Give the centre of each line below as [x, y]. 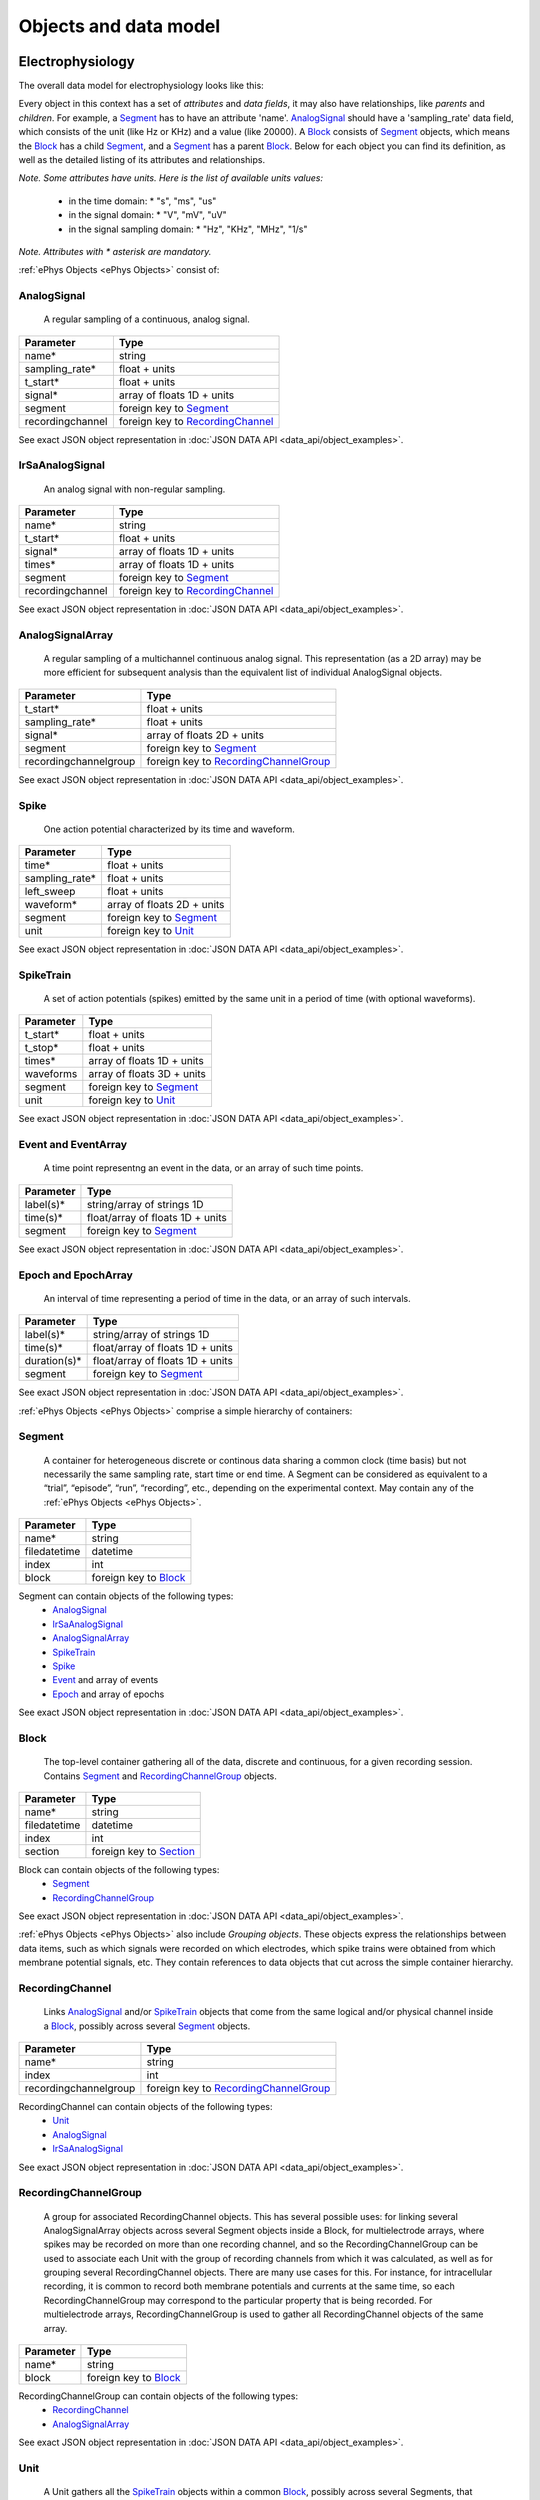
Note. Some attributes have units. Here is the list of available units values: [171, 178]
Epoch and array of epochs [108, 1694]
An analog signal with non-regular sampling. [134, 489]
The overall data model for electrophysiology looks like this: [141, 86]
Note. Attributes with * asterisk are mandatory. [115, 251]
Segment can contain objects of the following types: [126, 1596]
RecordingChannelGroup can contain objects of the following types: [158, 2396]
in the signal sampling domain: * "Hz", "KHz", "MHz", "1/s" [188, 229]
